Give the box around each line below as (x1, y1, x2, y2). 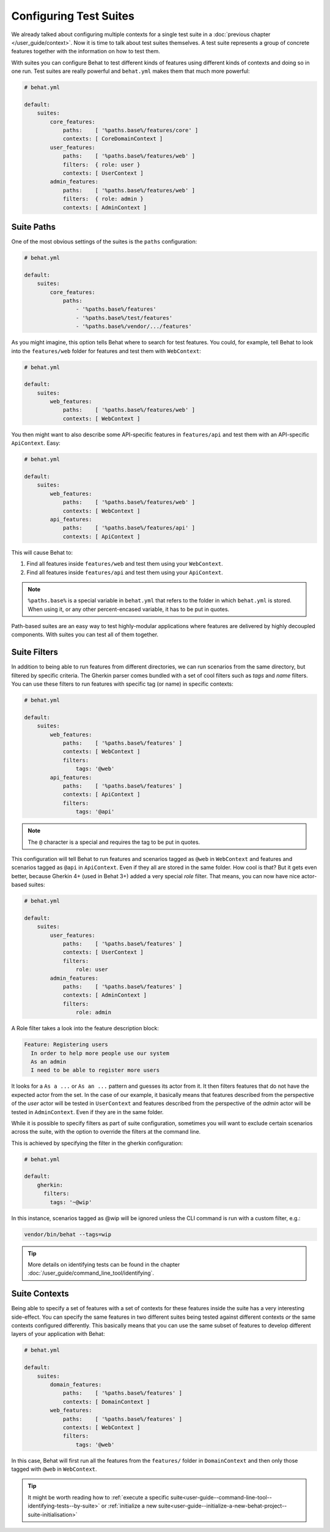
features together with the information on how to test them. (11, 48, 160, 55)
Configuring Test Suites (11, 9, 134, 23)
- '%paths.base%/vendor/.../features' (75, 323, 192, 330)
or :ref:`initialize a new (101, 1502, 157, 1510)
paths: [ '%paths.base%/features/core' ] (62, 127, 199, 134)
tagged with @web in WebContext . (11, 1465, 97, 1473)
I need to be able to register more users (31, 1067, 160, 1074)
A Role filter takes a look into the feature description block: (11, 1025, 159, 1032)
